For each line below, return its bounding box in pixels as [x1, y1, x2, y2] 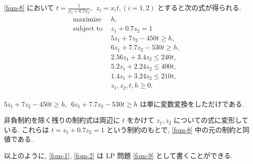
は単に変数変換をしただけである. [139, 98, 244, 109]
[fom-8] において [4, 2, 54, 12]
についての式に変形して [174, 115, 249, 125]
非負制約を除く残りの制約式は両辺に [4, 115, 120, 125]
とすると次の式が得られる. [157, 2, 241, 12]
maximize [73, 16, 101, 23]
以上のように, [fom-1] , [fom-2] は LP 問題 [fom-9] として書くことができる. [4, 150, 233, 161]
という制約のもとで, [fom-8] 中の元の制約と [106, 124, 243, 134]
